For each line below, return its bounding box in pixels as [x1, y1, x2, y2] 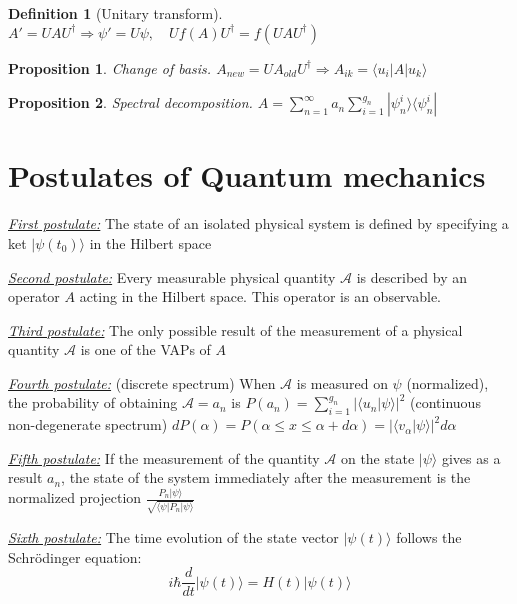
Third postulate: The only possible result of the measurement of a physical [8, 319, 463, 340]
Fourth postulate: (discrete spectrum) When [8, 372, 276, 393]
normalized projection [8, 487, 142, 508]
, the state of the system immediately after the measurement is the [61, 467, 471, 488]
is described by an [356, 266, 467, 287]
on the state [340, 447, 415, 468]
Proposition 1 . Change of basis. [8, 57, 212, 78]
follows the [396, 527, 462, 548]
